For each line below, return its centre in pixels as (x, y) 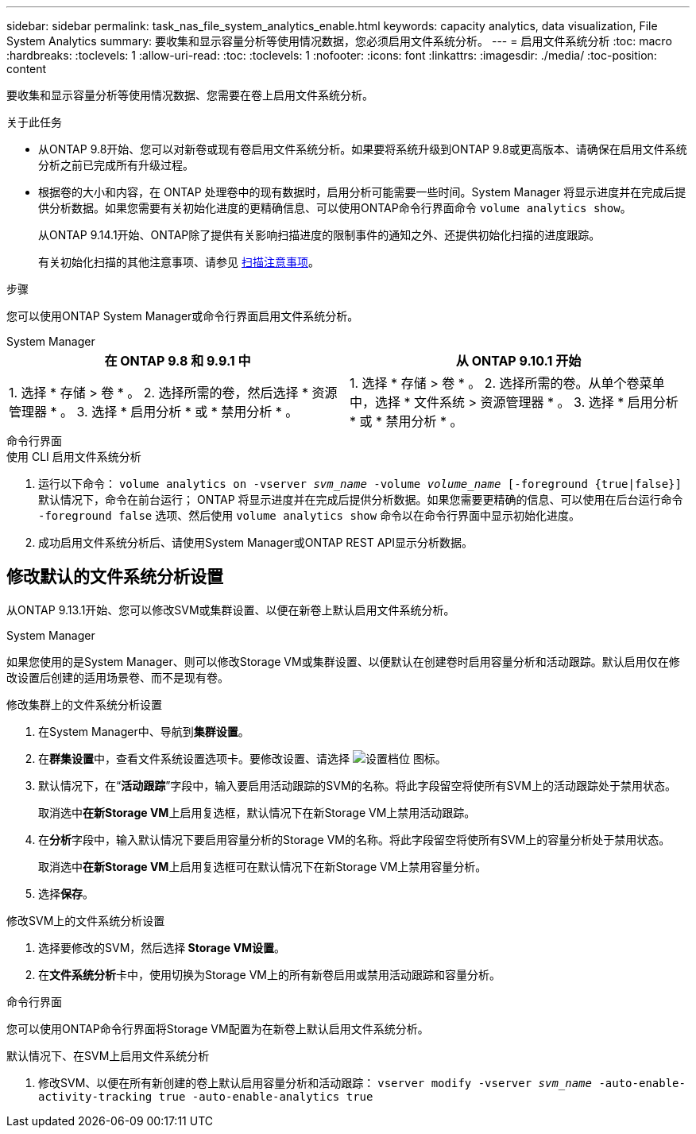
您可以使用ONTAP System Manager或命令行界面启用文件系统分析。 (183, 316)
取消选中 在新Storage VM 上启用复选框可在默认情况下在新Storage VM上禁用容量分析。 (263, 866)
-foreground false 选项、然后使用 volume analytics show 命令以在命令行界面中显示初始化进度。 (309, 515)
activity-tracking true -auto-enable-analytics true (206, 1096)
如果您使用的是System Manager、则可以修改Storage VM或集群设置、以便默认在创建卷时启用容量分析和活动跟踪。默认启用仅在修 (343, 661)
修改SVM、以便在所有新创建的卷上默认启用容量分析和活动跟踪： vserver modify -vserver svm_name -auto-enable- (362, 1082)
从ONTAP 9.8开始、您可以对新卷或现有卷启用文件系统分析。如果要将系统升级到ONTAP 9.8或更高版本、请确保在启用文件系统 (363, 149)
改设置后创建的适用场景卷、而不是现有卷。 (118, 677)
